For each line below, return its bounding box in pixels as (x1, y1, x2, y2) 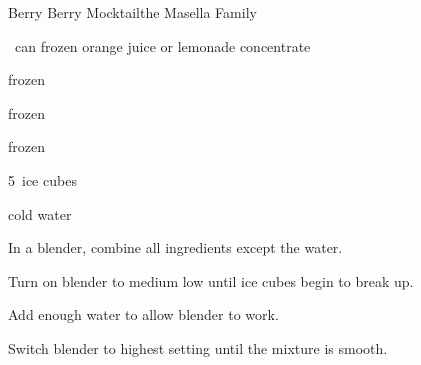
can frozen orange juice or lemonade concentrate (14, 35, 311, 56)
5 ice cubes (8, 169, 77, 190)
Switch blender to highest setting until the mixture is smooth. (8, 337, 388, 358)
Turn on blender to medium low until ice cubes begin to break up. (8, 270, 414, 291)
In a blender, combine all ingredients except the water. (8, 237, 343, 258)
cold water (8, 203, 72, 224)
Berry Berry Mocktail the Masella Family (8, 2, 257, 22)
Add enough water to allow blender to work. (8, 304, 279, 325)
